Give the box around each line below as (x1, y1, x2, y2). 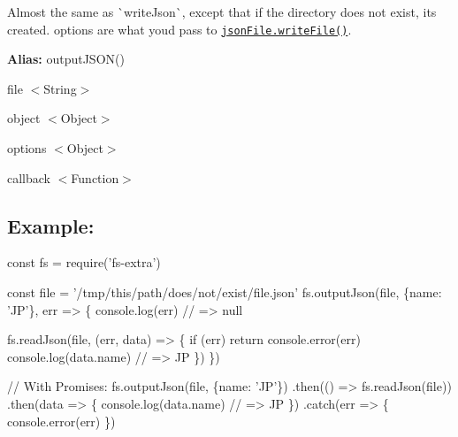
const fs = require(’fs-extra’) (7, 253, 161, 272)
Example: (7, 211, 95, 239)
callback (7, 168, 50, 187)
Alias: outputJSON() (7, 50, 125, 68)
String (43, 79, 77, 97)
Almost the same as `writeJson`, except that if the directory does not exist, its (7, 3, 437, 20)
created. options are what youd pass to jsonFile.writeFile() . (7, 19, 352, 38)
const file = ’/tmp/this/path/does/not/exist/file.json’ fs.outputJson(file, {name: (7, 283, 442, 302)
